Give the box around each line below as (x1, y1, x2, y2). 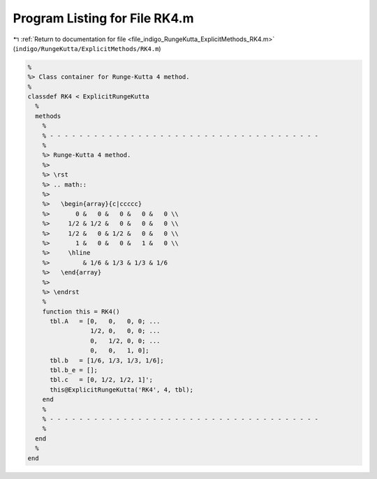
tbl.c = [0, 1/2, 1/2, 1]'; (50, 376, 154, 384)
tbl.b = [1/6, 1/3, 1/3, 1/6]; (50, 356, 164, 364)
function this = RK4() (42, 307, 120, 316)
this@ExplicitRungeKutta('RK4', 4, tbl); (50, 385, 193, 394)
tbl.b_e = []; (50, 367, 98, 374)
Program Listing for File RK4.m (13, 10, 194, 26)
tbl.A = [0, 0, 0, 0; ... (50, 318, 161, 325)
